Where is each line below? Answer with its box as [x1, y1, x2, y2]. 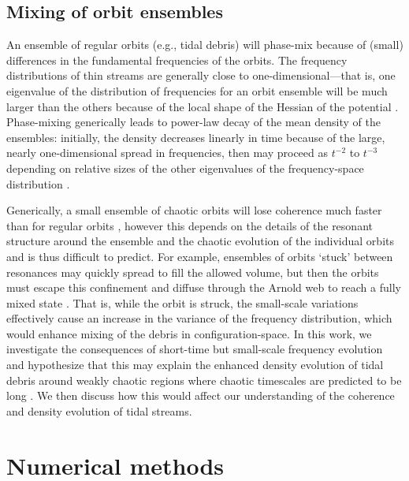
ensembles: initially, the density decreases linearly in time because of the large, [6, 129, 385, 145]
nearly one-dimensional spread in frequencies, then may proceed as [6, 144, 329, 161]
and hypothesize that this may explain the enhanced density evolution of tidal [6, 356, 384, 373]
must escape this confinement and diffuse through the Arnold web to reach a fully [6, 279, 401, 296]
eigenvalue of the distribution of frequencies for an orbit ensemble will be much [6, 82, 388, 99]
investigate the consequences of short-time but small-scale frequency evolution [6, 341, 383, 357]
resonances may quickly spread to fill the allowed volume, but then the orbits [6, 263, 379, 280]
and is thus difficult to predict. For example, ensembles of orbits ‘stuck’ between [6, 248, 393, 264]
